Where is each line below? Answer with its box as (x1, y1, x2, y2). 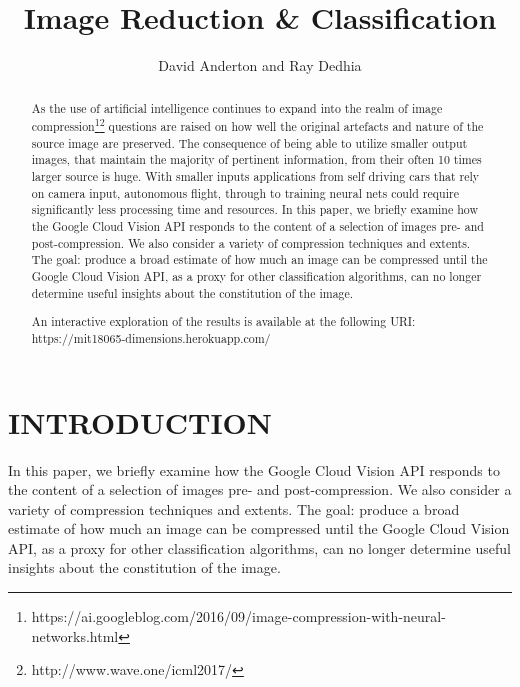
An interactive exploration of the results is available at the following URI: (31, 313, 416, 330)
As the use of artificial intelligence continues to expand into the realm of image (31, 99, 443, 116)
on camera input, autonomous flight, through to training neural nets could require (31, 184, 459, 201)
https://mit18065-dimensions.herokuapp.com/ (31, 329, 271, 346)
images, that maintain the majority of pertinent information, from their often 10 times (31, 151, 482, 168)
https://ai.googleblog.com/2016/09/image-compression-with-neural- (31, 606, 446, 627)
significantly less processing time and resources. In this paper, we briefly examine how (31, 201, 479, 218)
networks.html (31, 625, 119, 646)
